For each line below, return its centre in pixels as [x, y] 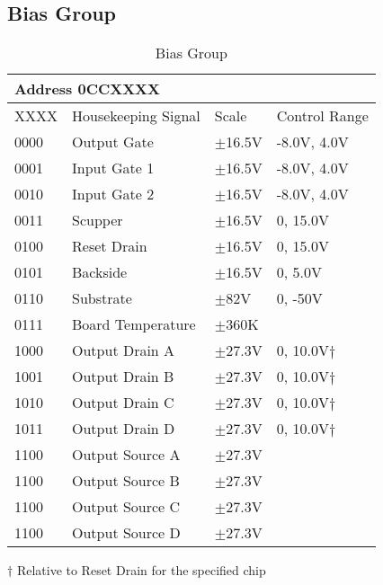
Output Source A [126, 455]
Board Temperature [134, 324]
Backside [100, 272]
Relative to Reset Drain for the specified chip [141, 570]
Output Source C [126, 507]
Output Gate [113, 142]
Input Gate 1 [113, 168]
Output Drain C [123, 403]
